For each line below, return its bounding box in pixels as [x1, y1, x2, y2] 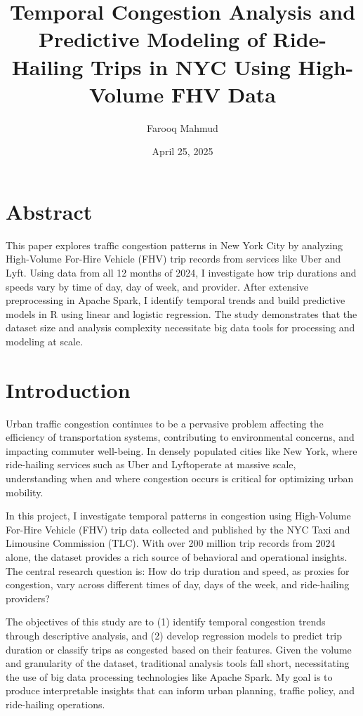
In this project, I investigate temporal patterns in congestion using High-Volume [6, 508, 351, 523]
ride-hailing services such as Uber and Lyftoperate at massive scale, [6, 457, 296, 472]
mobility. [6, 484, 44, 499]
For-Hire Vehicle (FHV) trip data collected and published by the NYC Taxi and [6, 522, 350, 536]
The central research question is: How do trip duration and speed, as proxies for [6, 563, 350, 578]
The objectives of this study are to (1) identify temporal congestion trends [6, 614, 326, 629]
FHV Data [171, 79, 276, 108]
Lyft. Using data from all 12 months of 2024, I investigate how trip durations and [6, 265, 357, 279]
